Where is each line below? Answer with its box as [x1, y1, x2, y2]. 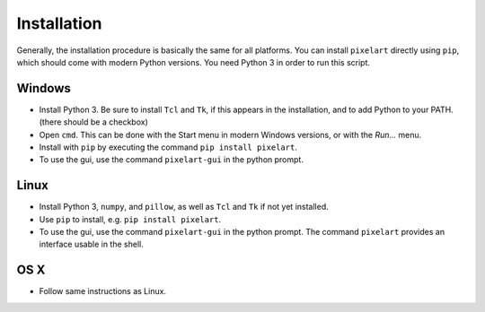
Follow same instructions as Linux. [39, 286, 166, 297]
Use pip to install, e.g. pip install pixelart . [39, 213, 222, 224]
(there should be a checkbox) [39, 117, 148, 127]
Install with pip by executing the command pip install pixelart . [39, 142, 298, 152]
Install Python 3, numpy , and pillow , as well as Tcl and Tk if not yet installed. [39, 202, 329, 212]
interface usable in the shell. [39, 238, 144, 250]
